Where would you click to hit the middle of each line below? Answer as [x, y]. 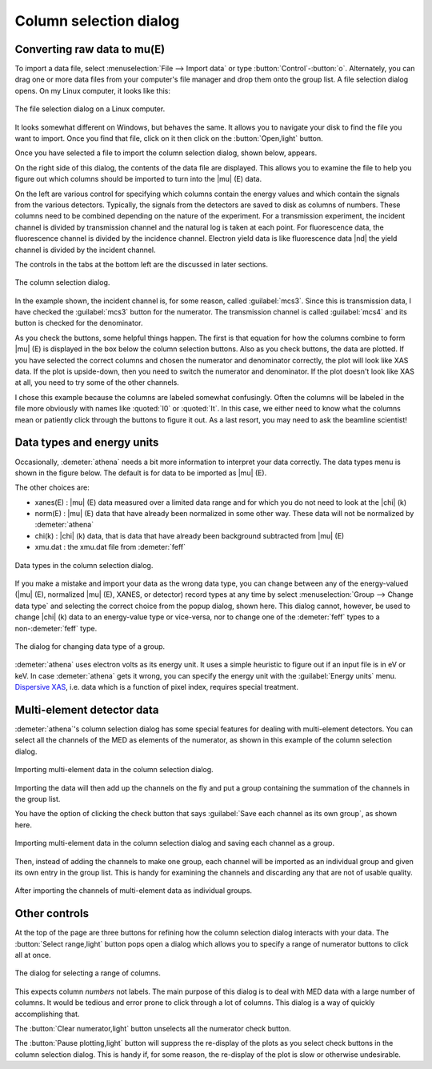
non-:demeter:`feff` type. [56, 628]
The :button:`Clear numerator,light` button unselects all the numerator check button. [153, 1029]
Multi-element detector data [87, 709]
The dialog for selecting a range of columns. [88, 973]
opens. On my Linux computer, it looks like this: [93, 90]
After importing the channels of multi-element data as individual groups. [133, 891]
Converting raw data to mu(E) [90, 49]
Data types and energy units [87, 443]
